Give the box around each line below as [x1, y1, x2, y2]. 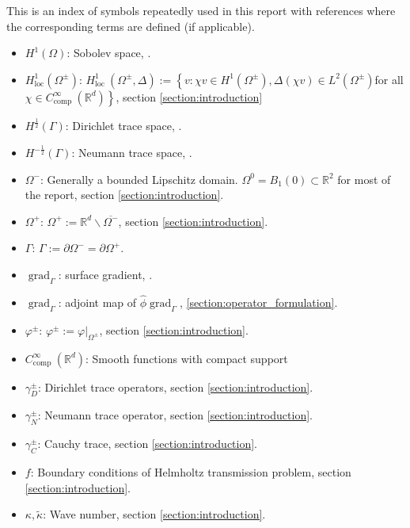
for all [374, 71, 404, 87]
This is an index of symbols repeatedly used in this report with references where [6, 2, 396, 18]
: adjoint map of [58, 294, 137, 311]
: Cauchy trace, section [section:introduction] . [37, 435, 258, 452]
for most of [337, 170, 391, 187]
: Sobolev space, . [66, 44, 151, 61]
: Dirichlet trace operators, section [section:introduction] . [37, 378, 313, 395]
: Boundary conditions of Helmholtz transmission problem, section [30, 464, 351, 480]
